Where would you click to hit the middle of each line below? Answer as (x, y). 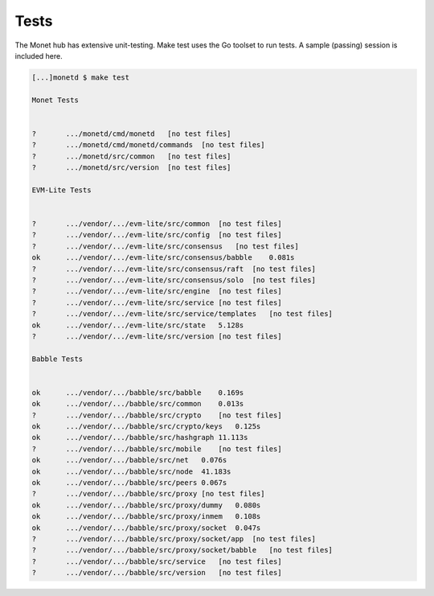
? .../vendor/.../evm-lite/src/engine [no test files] (157, 291)
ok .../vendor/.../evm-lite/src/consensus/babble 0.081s (163, 258)
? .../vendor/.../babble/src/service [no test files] (157, 561)
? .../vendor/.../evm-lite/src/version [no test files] (157, 336)
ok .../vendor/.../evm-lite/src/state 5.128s (138, 325)
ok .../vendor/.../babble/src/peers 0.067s (129, 482)
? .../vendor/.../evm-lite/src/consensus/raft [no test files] (174, 269)
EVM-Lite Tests (61, 190)
